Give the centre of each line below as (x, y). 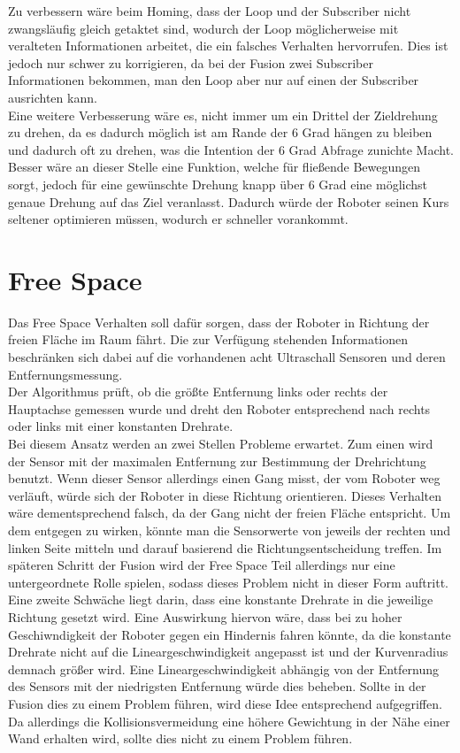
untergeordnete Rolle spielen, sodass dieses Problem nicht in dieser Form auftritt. (228, 582)
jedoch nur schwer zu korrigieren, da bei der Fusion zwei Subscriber (191, 62)
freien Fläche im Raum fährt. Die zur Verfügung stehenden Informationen (208, 339)
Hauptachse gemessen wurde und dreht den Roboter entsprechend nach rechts (219, 408)
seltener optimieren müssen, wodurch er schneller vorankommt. (178, 219)
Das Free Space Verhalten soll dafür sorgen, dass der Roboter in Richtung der (219, 322)
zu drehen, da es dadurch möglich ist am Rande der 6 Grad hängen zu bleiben (220, 132)
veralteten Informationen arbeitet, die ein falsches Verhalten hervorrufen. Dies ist (228, 46)
